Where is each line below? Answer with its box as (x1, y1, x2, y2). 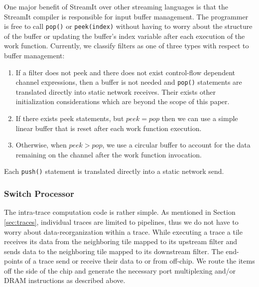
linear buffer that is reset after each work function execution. (15, 123, 202, 133)
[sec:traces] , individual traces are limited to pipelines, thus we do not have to (4, 216, 239, 227)
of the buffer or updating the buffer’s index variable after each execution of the (4, 30, 245, 41)
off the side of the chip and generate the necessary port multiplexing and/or (4, 265, 236, 276)
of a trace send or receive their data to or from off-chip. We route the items (25, 256, 255, 266)
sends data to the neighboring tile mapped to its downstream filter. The (4, 246, 224, 256)
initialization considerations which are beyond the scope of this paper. (15, 96, 230, 107)
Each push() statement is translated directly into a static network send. (4, 166, 224, 176)
